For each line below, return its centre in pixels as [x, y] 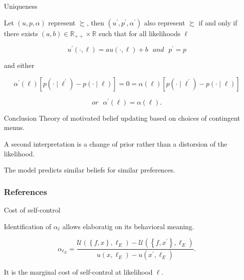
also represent [165, 22]
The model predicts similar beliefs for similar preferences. [90, 170]
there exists [21, 33]
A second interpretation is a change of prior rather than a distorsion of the [116, 143]
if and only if [218, 22]
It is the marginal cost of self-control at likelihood [78, 272]
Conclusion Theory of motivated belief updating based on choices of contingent [122, 118]
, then [95, 22]
